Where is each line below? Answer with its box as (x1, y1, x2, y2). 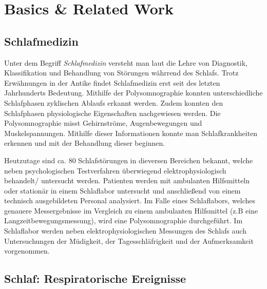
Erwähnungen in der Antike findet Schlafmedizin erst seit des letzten (4, 77, 220, 88)
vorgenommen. (4, 245, 50, 256)
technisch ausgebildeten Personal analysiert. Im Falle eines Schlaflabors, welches (4, 195, 256, 206)
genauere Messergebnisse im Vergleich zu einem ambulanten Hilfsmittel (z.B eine (4, 205, 258, 216)
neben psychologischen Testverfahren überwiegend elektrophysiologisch (4, 165, 226, 176)
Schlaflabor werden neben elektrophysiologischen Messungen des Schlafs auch (4, 225, 246, 236)
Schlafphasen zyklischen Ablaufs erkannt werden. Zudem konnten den (4, 97, 223, 108)
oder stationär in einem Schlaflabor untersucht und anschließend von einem (4, 185, 241, 196)
